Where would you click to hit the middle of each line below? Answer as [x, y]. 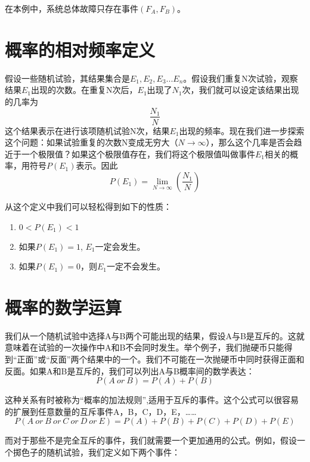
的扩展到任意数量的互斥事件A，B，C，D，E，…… [101, 411]
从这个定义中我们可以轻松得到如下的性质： [88, 206]
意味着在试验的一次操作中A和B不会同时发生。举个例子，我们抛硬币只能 [145, 347]
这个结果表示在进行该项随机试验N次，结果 [87, 130]
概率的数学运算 [63, 307]
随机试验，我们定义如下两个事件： [113, 452]
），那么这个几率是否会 [250, 142]
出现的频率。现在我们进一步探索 [242, 130]
